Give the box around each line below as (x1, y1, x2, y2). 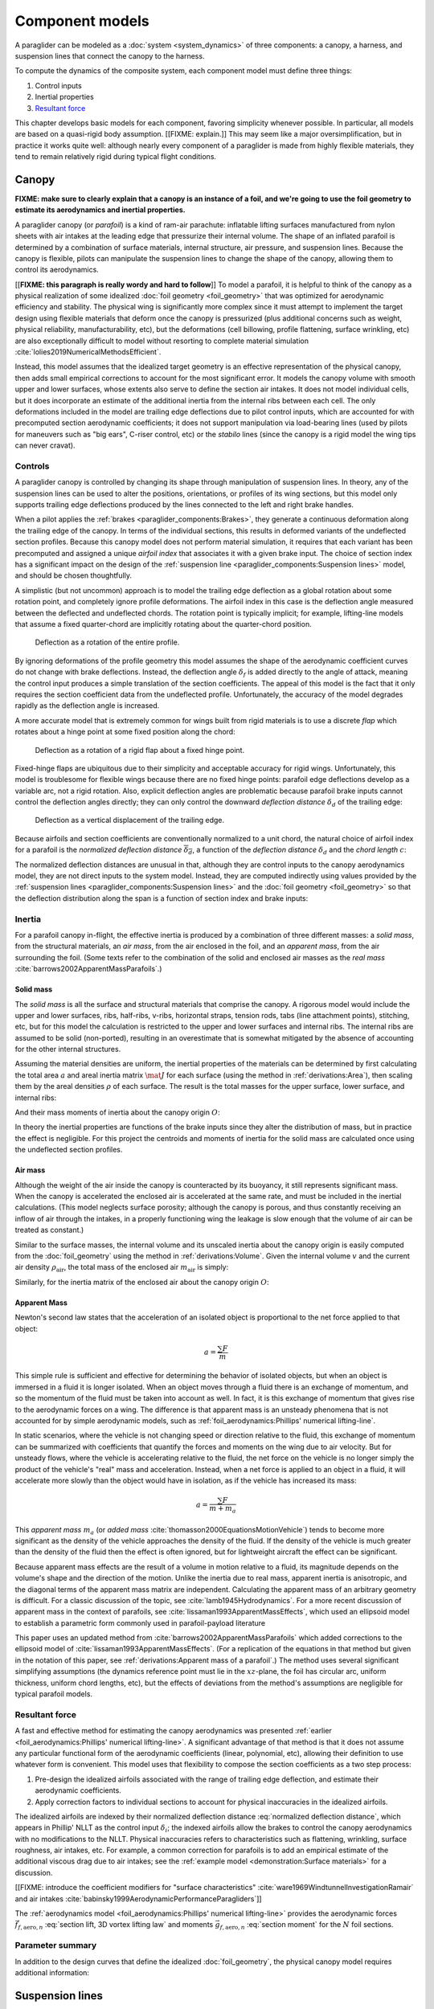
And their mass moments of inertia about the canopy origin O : (14, 1107, 220, 1117)
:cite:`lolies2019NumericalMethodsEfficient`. (14, 347, 162, 357)
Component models (14, 12, 150, 30)
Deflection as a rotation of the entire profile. (35, 637, 180, 647)
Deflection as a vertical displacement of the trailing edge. (35, 816, 225, 825)
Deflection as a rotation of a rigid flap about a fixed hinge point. (35, 745, 245, 755)
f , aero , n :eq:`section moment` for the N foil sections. (219, 1920, 394, 1932)
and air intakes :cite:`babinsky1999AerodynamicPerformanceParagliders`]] (14, 1893, 262, 1904)
